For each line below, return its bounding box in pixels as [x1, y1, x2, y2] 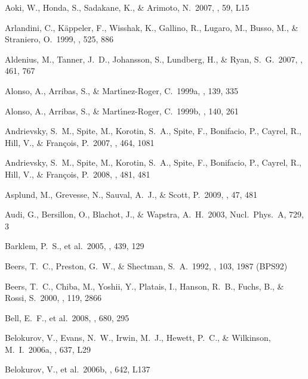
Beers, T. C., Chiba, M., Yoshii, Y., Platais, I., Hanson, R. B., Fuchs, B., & [5, 279, 284, 292]
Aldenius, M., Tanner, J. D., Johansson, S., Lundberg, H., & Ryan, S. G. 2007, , [5, 52, 303, 65]
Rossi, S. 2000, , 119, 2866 [5, 291, 102, 304]
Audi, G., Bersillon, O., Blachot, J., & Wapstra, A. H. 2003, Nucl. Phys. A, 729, [5, 208, 304, 220]
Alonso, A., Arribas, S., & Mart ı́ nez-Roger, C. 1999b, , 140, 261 [5, 104, 239, 117]
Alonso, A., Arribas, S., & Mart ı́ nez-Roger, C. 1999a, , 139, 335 [5, 84, 238, 97]
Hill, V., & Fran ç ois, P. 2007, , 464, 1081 [5, 136, 155, 148]
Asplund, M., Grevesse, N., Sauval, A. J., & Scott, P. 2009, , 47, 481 [5, 188, 258, 200]
